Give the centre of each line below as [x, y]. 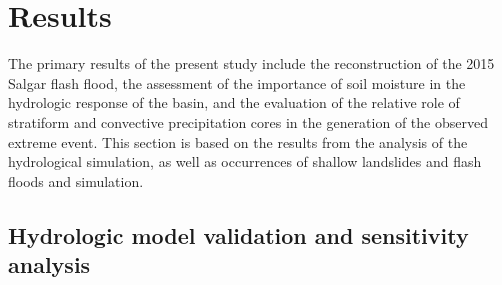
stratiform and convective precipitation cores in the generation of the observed [248, 121]
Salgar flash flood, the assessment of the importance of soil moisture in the [237, 82]
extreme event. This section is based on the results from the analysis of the [238, 141]
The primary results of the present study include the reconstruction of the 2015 [251, 63]
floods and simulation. [76, 180]
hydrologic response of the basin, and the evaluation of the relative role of [234, 102]
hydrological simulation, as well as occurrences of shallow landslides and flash [245, 161]
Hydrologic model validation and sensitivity [238, 234]
